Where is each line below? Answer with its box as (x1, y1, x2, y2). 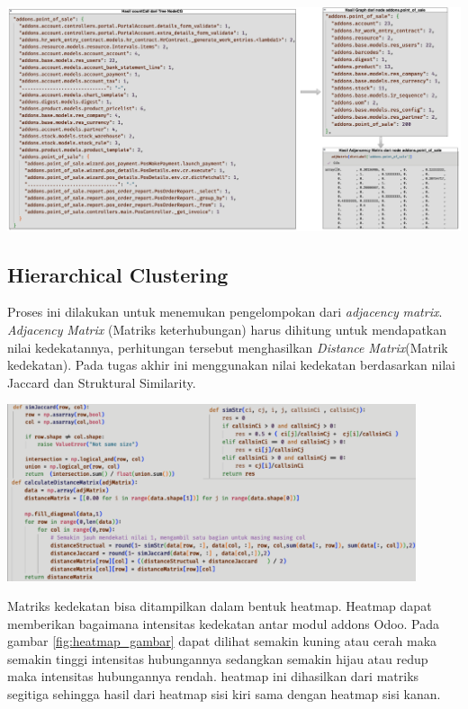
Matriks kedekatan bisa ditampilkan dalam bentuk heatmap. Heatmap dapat (7, 597, 432, 615)
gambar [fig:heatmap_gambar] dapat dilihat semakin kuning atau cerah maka (7, 632, 437, 651)
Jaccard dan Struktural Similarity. (7, 372, 196, 391)
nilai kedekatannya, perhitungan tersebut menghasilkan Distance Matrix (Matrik (7, 337, 448, 356)
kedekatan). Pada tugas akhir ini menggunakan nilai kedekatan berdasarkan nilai (7, 355, 455, 374)
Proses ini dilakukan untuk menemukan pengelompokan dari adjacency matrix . (7, 302, 443, 321)
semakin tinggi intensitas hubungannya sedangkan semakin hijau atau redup (7, 649, 428, 668)
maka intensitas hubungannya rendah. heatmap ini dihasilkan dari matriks (7, 667, 419, 686)
